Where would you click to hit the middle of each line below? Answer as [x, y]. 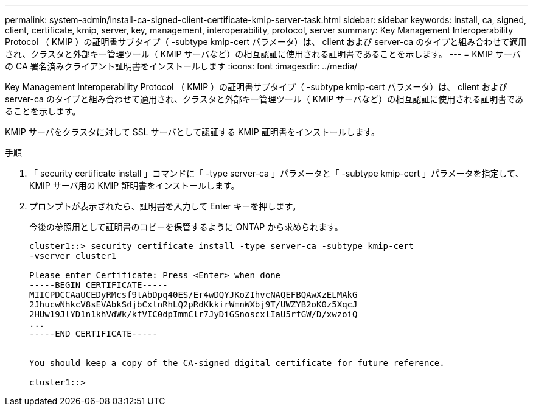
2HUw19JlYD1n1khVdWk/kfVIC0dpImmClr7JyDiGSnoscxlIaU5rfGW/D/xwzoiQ [193, 314]
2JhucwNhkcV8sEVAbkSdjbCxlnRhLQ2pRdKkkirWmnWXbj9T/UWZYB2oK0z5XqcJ [193, 304]
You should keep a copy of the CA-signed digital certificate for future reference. [237, 363]
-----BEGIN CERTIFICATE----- [99, 285]
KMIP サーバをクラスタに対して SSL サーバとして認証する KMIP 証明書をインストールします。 [192, 132]
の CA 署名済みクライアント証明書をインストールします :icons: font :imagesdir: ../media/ [181, 66]
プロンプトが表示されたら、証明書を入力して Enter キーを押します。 [165, 206]
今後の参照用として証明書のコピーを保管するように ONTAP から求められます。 [186, 227]
